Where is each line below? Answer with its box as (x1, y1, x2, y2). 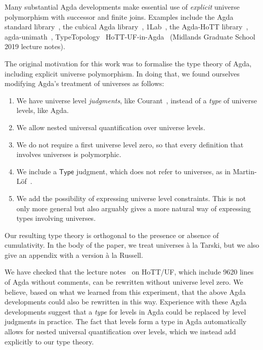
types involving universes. (16, 213, 96, 223)
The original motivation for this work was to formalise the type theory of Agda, (5, 58, 252, 68)
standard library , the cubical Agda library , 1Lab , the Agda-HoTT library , (5, 21, 248, 32)
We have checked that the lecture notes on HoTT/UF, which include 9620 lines (5, 266, 254, 277)
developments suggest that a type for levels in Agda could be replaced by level (5, 306, 246, 317)
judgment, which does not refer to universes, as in (76, 166, 231, 176)
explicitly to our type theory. (5, 336, 94, 346)
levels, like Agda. (16, 105, 69, 115)
